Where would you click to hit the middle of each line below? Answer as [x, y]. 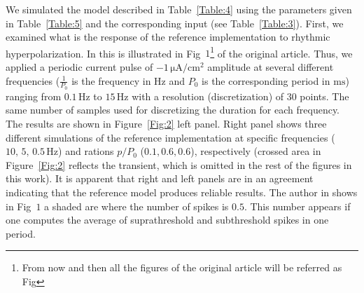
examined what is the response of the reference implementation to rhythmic [168, 37]
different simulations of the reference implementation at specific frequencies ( [170, 137]
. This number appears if [297, 206]
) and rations [86, 151]
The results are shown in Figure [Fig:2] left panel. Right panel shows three [166, 124]
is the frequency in [111, 80]
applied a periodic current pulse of [79, 67]
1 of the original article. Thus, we [281, 52]
